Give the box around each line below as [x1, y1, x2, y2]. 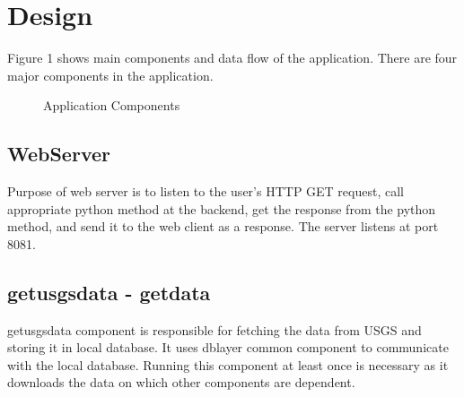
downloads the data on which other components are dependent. [7, 373, 355, 392]
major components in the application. [7, 65, 214, 84]
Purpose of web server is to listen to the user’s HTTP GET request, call [7, 182, 404, 201]
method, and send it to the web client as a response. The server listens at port [7, 217, 439, 236]
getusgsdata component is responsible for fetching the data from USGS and [7, 320, 422, 339]
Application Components [43, 96, 180, 115]
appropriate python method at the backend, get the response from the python [7, 199, 436, 218]
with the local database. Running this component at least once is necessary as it [7, 355, 449, 374]
